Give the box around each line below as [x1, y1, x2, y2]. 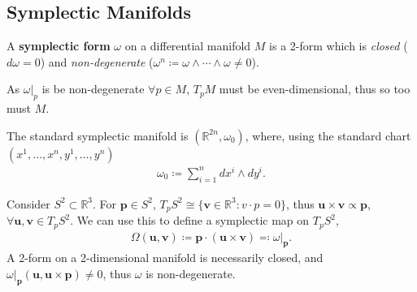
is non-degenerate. [146, 265, 236, 282]
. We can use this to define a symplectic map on [70, 212, 310, 229]
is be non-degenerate [41, 80, 145, 97]
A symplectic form [7, 37, 111, 54]
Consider [7, 195, 50, 212]
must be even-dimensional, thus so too [219, 80, 410, 97]
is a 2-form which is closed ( [269, 37, 408, 54]
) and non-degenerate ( [40, 53, 154, 70]
